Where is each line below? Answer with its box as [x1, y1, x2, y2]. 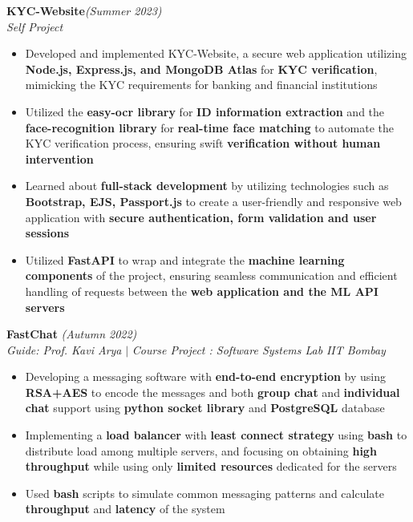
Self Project [6, 18, 63, 34]
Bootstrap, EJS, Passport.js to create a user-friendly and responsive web [25, 192, 402, 209]
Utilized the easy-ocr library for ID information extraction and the [25, 103, 385, 119]
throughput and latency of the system [25, 500, 225, 517]
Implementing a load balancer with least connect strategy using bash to [25, 427, 407, 443]
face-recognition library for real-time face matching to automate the [25, 119, 395, 136]
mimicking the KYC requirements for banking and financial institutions [25, 76, 378, 93]
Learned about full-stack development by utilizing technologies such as [25, 177, 389, 194]
